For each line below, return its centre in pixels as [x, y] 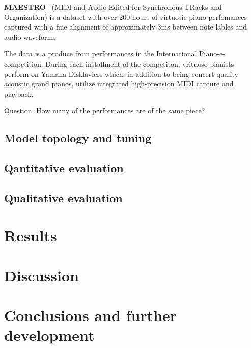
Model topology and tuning [78, 138]
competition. [24, 63]
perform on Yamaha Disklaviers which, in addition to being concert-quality [121, 74]
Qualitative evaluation [63, 198]
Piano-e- [212, 54]
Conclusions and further [91, 315]
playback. [19, 93]
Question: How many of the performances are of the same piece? [105, 111]
